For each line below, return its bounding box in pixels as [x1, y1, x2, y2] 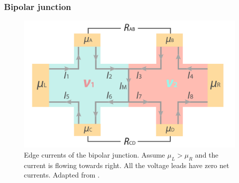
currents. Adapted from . [24, 170, 100, 180]
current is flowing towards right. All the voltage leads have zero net [24, 160, 230, 170]
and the [195, 149, 219, 160]
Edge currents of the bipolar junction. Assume [24, 149, 165, 160]
